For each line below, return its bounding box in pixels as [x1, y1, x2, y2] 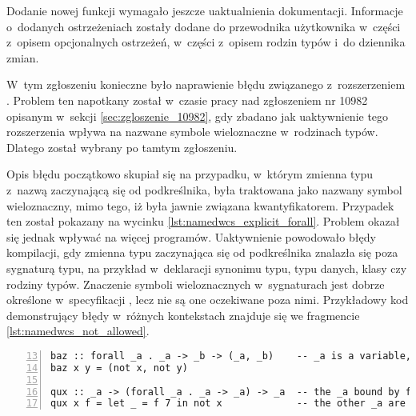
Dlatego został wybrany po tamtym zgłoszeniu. [6, 138, 238, 155]
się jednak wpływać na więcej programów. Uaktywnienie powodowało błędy [6, 228, 376, 245]
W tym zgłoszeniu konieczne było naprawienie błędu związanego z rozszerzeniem [6, 76, 406, 93]
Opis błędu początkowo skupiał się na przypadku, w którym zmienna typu [6, 166, 374, 182]
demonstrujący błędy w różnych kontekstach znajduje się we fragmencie [6, 306, 360, 323]
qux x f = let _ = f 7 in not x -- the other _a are [50, 398, 406, 410]
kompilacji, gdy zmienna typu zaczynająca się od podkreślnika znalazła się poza [6, 244, 398, 261]
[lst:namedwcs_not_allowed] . [6, 322, 150, 339]
